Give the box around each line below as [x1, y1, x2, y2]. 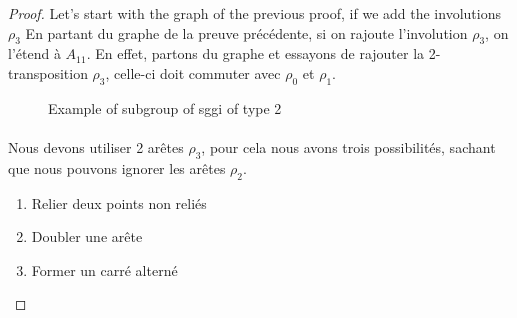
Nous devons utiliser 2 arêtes [8, 136, 184, 157]
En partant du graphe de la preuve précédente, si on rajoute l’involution [25, 22, 468, 43]
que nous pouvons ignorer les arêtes [8, 157, 226, 178]
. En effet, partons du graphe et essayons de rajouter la [86, 43, 425, 64]
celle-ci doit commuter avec [114, 62, 281, 83]
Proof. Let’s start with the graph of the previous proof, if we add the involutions [8, 3, 501, 23]
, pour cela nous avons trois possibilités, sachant [201, 136, 496, 157]
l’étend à [8, 43, 61, 64]
